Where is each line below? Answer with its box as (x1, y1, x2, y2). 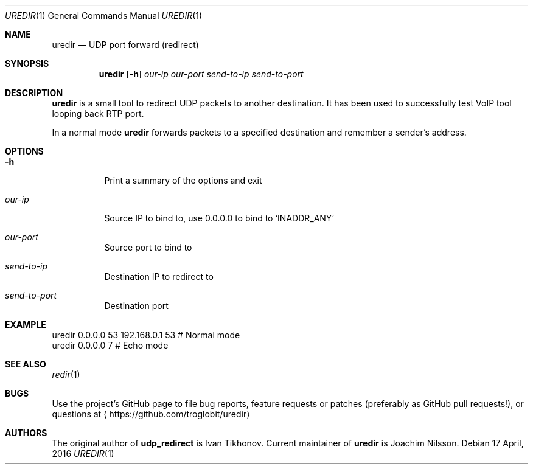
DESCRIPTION (5, 88, 63, 98)
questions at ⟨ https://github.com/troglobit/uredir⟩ (52, 409, 250, 419)
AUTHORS (5, 428, 47, 438)
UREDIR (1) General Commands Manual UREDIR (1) (5, 10, 203, 21)
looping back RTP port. (52, 108, 144, 119)
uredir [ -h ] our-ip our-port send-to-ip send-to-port (99, 69, 304, 79)
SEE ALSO (5, 359, 46, 369)
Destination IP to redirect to (104, 271, 214, 282)
